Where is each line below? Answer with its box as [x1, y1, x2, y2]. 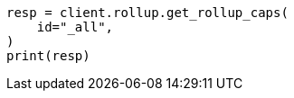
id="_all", [36, 20, 114, 34]
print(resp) [6, 49, 90, 63]
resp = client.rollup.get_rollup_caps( [6, 5, 289, 20]
